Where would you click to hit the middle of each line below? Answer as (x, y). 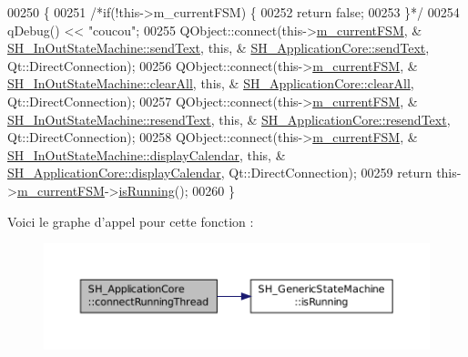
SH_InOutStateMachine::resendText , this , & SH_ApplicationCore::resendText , (229, 119)
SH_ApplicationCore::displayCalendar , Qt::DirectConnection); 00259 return (220, 173)
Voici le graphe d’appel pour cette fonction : (131, 221)
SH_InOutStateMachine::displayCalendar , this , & (147, 154)
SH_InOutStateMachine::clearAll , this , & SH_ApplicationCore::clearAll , (211, 83)
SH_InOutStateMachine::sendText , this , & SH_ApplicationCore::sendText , (219, 48)
